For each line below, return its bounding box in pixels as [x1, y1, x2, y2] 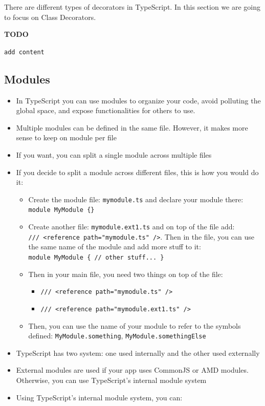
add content [4, 48, 45, 56]
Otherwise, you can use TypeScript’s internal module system [16, 375, 207, 386]
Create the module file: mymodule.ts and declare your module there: [28, 194, 244, 204]
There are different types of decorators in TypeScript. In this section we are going [4, 2, 261, 12]
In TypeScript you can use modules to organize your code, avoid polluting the [16, 95, 261, 105]
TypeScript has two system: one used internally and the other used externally [16, 347, 260, 358]
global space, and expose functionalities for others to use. [16, 105, 195, 116]
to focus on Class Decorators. [4, 11, 96, 22]
